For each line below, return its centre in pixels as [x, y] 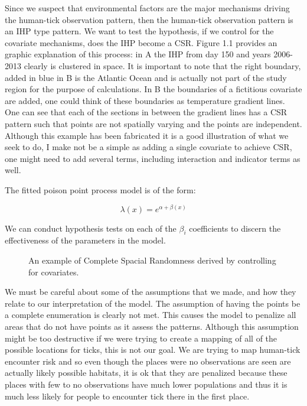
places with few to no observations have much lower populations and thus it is [146, 384]
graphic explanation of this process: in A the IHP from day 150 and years [138, 54]
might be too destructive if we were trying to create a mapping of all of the [141, 338]
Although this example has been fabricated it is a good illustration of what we [147, 135]
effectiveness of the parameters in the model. [85, 240]
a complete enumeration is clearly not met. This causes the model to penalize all [151, 315]
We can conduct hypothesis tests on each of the [91, 228]
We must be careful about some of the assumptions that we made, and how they [151, 292]
